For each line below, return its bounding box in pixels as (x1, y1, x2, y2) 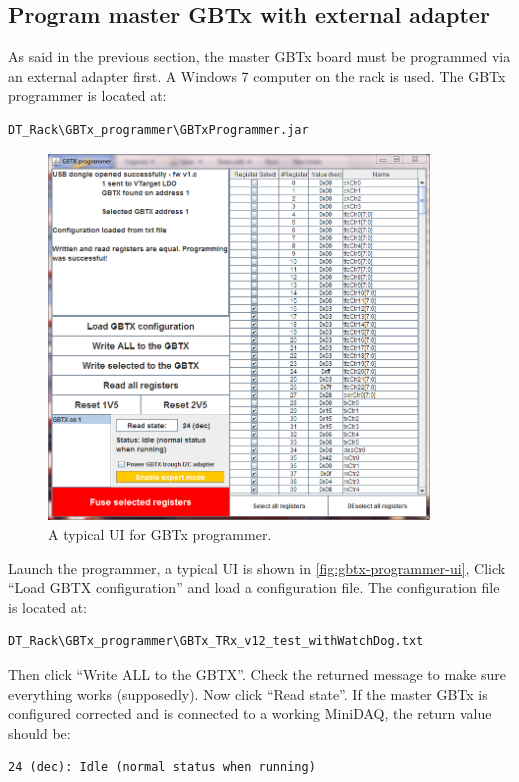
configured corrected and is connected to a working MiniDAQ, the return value (8, 703, 492, 724)
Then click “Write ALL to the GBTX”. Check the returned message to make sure (8, 663, 506, 684)
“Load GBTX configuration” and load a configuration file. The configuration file (8, 577, 500, 598)
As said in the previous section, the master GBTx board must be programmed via (8, 46, 511, 67)
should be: (8, 722, 71, 743)
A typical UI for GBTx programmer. (48, 523, 272, 544)
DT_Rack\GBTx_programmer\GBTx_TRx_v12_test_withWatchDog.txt (8, 634, 424, 649)
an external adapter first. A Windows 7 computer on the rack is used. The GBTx (8, 65, 506, 86)
